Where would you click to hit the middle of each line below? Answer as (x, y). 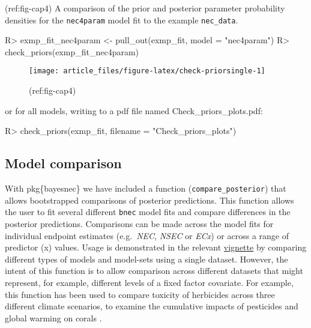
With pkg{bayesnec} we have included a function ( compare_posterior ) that (146, 188)
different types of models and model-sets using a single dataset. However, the (146, 259)
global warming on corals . (53, 317)
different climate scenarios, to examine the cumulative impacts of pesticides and (152, 306)
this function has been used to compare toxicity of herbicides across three (140, 294)
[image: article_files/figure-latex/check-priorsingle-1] (147, 71)
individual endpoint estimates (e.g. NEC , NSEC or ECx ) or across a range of (147, 235)
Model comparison (63, 163)
